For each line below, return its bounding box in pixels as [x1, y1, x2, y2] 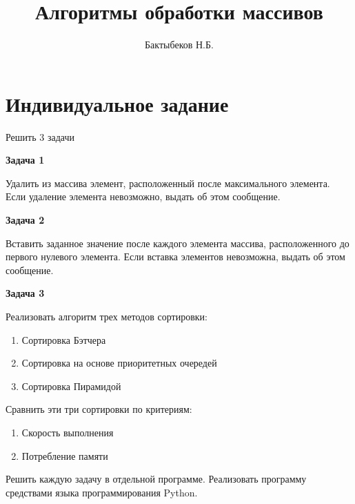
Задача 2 [6, 213, 45, 227]
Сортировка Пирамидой [21, 378, 121, 393]
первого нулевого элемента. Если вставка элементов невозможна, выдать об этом [6, 249, 345, 264]
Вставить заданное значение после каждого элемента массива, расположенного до [6, 235, 349, 250]
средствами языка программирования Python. [6, 485, 198, 499]
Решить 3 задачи [6, 129, 74, 144]
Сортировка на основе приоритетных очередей [21, 356, 217, 370]
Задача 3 [6, 286, 45, 300]
